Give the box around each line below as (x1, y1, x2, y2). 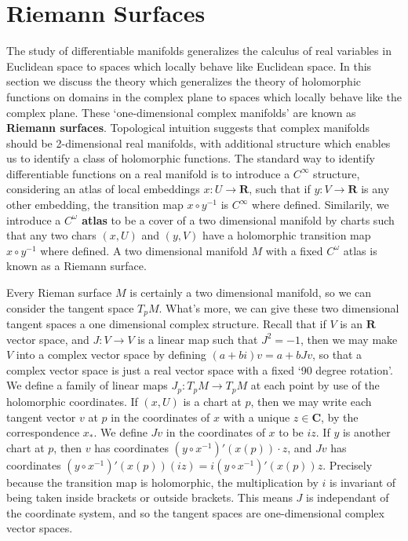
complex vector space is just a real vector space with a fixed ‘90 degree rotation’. (6, 361, 393, 378)
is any (361, 181, 390, 197)
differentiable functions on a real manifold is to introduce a (6, 165, 290, 181)
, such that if (249, 181, 311, 197)
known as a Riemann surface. (6, 258, 147, 274)
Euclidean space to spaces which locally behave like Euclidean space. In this (6, 57, 372, 74)
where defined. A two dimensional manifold (40, 242, 248, 258)
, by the (321, 408, 359, 425)
